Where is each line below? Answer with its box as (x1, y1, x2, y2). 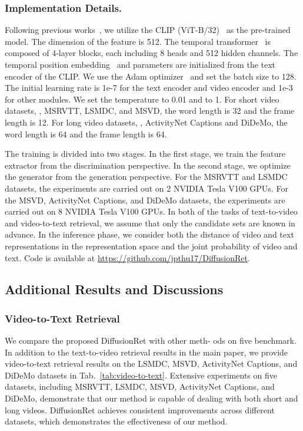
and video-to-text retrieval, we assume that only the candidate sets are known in (5, 216, 295, 229)
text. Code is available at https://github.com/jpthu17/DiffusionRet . (5, 251, 250, 264)
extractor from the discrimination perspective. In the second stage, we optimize (5, 159, 291, 171)
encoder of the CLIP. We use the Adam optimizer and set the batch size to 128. (5, 70, 297, 82)
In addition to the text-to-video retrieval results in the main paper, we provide (5, 346, 288, 358)
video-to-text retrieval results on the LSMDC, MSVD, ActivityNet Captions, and (5, 357, 298, 370)
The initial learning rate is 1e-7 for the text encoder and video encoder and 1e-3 (5, 81, 293, 94)
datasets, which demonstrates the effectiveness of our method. (5, 415, 228, 427)
